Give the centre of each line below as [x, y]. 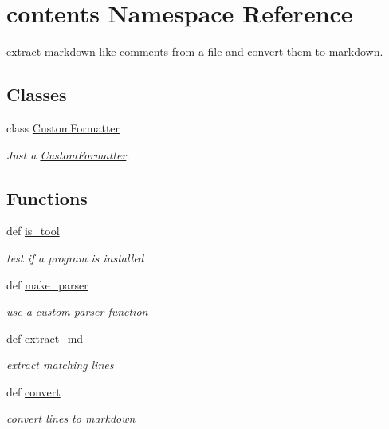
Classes [37, 94]
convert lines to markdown [71, 418]
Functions [47, 197]
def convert [33, 391]
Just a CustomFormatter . [68, 154]
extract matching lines [60, 365]
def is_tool [33, 231]
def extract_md [45, 338]
